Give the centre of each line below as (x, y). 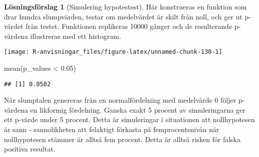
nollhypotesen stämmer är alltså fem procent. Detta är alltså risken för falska (122, 139)
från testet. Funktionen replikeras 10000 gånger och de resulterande (129, 26)
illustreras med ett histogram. (76, 36)
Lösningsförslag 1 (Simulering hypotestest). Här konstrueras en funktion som (125, 6)
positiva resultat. (30, 149)
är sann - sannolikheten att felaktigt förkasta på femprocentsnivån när (112, 129)
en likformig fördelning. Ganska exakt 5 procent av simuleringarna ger (138, 109)
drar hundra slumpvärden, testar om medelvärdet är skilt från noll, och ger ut (123, 16)
